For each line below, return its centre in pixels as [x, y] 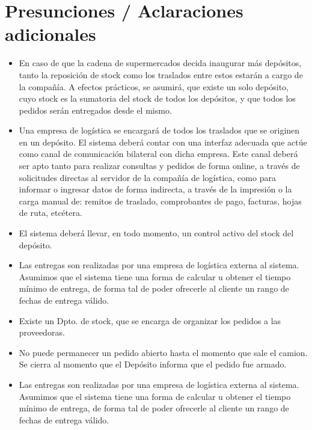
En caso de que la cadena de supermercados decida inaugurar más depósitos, [160, 63]
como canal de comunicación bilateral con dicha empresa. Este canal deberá [158, 154]
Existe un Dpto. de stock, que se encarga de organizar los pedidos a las [150, 320]
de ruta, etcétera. [50, 213]
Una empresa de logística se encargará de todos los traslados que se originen [159, 130]
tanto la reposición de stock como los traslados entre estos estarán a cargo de [161, 74]
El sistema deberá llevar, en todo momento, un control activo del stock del [156, 233]
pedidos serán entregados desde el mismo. [95, 110]
